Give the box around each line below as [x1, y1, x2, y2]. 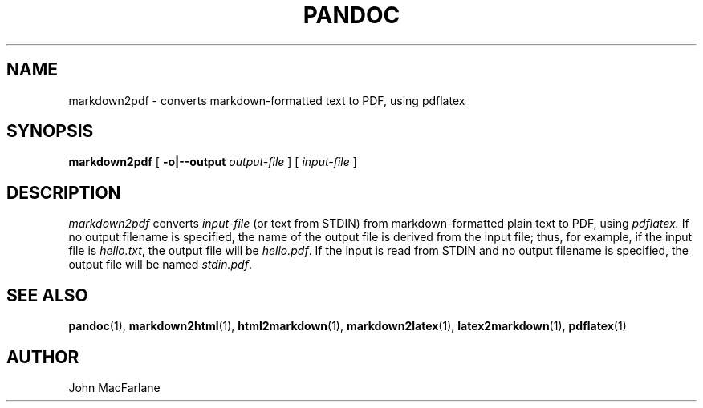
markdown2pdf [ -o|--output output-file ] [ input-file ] [68, 155, 357, 169]
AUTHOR [6, 346, 79, 367]
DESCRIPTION [6, 182, 121, 203]
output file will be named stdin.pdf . [68, 257, 252, 272]
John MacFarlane [68, 380, 161, 394]
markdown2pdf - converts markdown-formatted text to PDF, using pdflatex [68, 93, 465, 107]
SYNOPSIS [6, 121, 94, 142]
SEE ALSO [6, 285, 88, 305]
